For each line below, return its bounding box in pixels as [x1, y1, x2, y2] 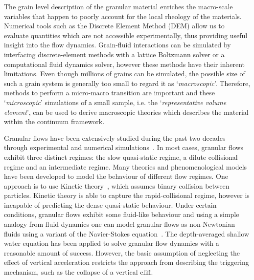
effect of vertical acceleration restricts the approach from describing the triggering [4, 257, 249, 267]
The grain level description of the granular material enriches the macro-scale [4, 1, 233, 11]
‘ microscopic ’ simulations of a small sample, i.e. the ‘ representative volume [4, 97, 227, 107]
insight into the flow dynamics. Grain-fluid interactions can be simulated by [4, 40, 231, 50]
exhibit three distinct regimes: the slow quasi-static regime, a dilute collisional [4, 151, 238, 162]
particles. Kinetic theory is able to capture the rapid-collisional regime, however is [4, 190, 250, 200]
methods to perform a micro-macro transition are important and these [4, 87, 215, 98]
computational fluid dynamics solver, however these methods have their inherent [4, 59, 245, 69]
